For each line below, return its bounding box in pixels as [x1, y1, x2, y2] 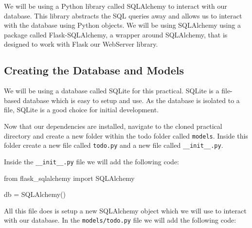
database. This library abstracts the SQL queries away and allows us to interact [4, 10, 242, 20]
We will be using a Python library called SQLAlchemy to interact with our [4, 1, 227, 11]
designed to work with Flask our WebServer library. [4, 39, 158, 49]
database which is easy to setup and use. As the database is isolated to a [22, 95, 240, 105]
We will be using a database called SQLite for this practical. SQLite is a [4, 86, 219, 96]
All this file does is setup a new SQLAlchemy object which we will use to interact [4, 205, 247, 215]
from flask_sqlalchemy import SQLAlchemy [4, 173, 135, 183]
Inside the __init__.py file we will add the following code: [4, 156, 179, 166]
